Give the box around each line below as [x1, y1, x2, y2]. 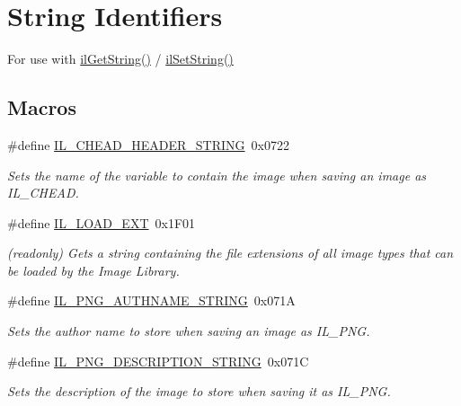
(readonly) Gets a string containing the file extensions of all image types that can [7, 243, 454, 262]
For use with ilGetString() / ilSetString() [7, 49, 234, 68]
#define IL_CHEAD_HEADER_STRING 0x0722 [7, 135, 289, 154]
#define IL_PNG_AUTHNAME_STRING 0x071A [7, 291, 296, 310]
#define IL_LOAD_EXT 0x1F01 [7, 213, 196, 232]
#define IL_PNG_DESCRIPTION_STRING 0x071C [7, 351, 309, 370]
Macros [7, 93, 76, 121]
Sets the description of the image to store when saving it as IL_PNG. [7, 382, 391, 401]
